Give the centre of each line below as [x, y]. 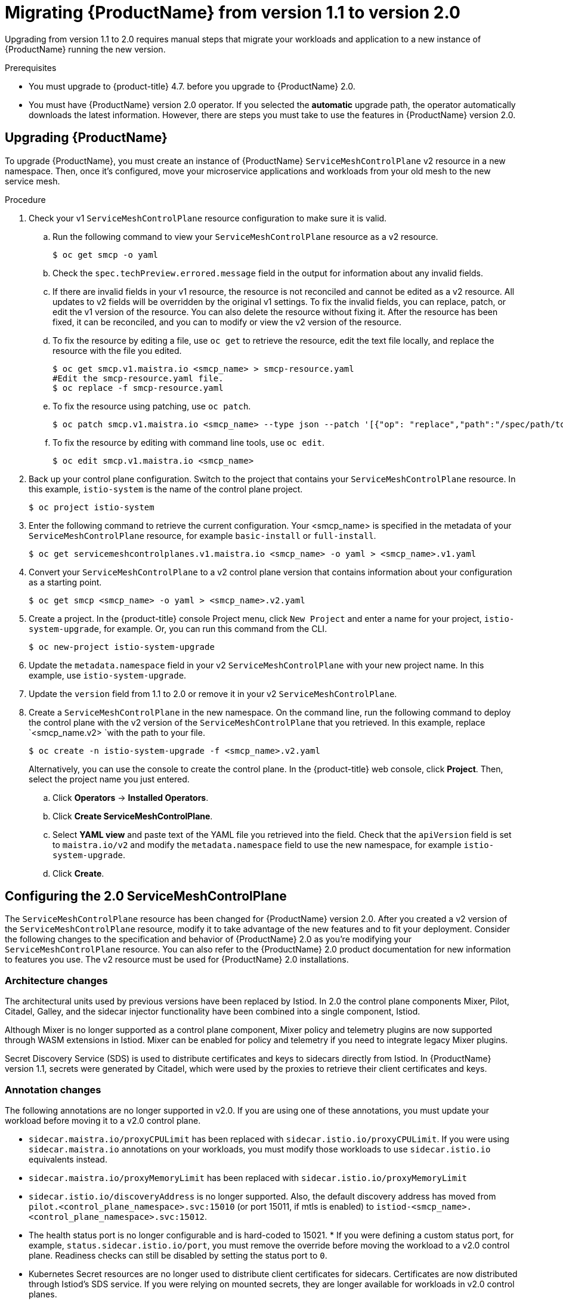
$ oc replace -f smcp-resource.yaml [138, 388]
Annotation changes [53, 1089]
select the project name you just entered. [109, 779]
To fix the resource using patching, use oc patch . [152, 406]
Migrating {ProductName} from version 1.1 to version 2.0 [233, 13]
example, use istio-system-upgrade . [108, 675]
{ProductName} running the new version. [85, 49]
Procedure [25, 199]
